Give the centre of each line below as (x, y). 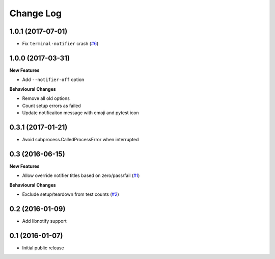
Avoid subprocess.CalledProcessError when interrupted (80, 139)
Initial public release (43, 248)
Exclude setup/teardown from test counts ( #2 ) (71, 194)
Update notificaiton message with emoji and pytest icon (81, 113)
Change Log (36, 13)
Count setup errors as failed (51, 106)
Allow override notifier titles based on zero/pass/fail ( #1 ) (81, 175)
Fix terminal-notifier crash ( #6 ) (60, 44)
